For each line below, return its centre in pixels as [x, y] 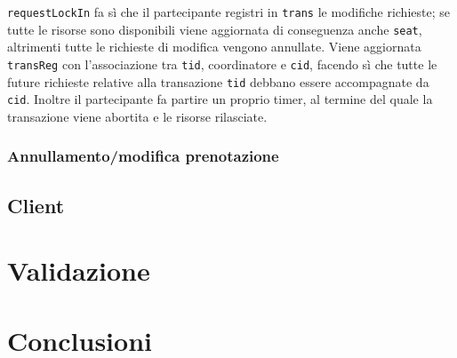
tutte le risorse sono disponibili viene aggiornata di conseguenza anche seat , [215, 29]
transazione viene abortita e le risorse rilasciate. [137, 116]
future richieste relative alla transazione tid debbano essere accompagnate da [218, 81]
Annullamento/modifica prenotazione [143, 156]
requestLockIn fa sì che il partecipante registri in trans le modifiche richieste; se [228, 12]
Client [36, 205]
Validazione [79, 270]
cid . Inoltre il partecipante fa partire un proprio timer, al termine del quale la [220, 99]
